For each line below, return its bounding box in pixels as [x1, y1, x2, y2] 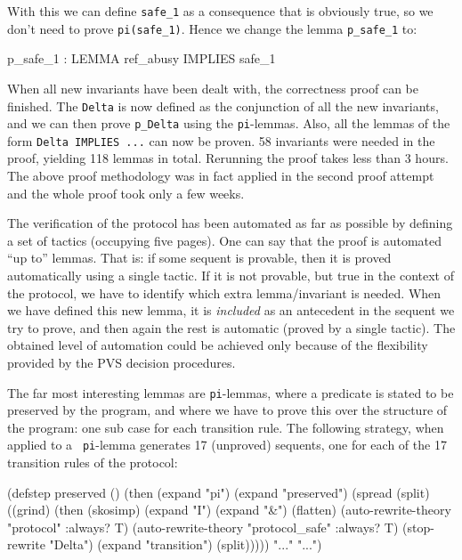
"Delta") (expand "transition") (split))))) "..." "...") [49, 535, 322, 554]
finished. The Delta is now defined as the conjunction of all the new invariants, [7, 96, 439, 115]
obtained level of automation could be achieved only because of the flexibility [7, 336, 428, 354]
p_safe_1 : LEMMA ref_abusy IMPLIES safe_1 [7, 49, 276, 68]
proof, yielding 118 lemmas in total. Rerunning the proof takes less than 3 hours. [7, 149, 449, 167]
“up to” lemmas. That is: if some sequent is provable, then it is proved [7, 248, 392, 267]
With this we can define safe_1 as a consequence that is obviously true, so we [7, 2, 434, 20]
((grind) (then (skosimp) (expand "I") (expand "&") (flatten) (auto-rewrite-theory [7, 500, 451, 519]
